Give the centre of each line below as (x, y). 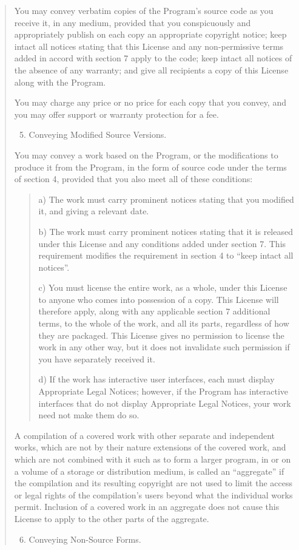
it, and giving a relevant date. (94, 211)
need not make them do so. (89, 415)
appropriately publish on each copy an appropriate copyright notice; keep (150, 34)
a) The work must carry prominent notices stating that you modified (166, 199)
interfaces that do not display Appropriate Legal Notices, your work (165, 403)
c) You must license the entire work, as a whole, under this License (163, 287)
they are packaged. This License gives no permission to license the (161, 335)
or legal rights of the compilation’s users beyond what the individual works (153, 494)
